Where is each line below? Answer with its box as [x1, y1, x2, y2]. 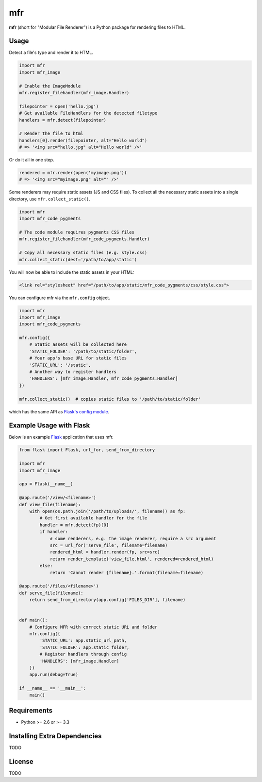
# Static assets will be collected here [29, 342, 127, 347]
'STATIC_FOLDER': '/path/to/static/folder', [29, 348, 137, 354]
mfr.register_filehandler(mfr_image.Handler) [19, 90, 130, 95]
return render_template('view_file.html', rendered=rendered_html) [49, 556, 214, 562]
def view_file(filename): [19, 501, 81, 507]
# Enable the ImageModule [19, 83, 81, 89]
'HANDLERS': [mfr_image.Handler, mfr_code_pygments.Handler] [29, 376, 178, 381]
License [9, 757, 33, 765]
